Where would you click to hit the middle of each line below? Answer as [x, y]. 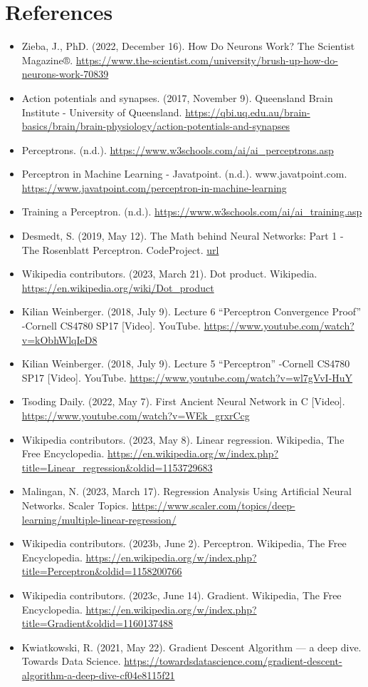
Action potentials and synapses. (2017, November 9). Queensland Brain [177, 97]
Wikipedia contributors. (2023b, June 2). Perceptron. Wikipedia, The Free [184, 543]
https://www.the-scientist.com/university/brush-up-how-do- [207, 60]
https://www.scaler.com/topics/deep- [214, 505]
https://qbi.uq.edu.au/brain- [248, 112]
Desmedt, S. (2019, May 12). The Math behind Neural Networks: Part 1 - [183, 236]
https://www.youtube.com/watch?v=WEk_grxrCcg [136, 415]
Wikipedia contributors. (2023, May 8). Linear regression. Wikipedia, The [183, 439]
